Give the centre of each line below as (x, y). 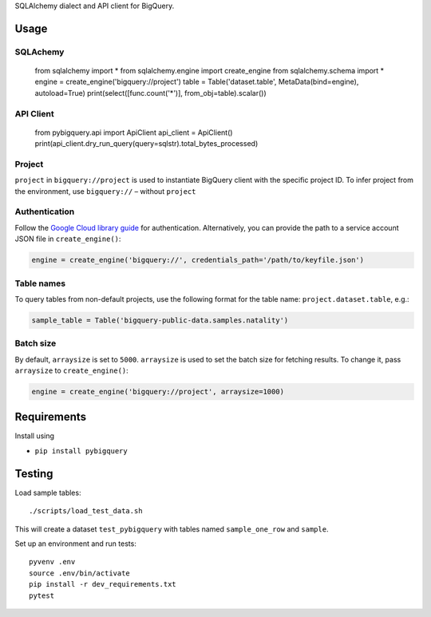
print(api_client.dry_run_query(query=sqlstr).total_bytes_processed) (146, 144)
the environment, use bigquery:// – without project (105, 191)
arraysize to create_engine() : (72, 370)
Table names (40, 283)
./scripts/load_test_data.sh (86, 511)
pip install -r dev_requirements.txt (103, 584)
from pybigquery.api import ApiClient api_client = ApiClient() (134, 132)
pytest (42, 595)
